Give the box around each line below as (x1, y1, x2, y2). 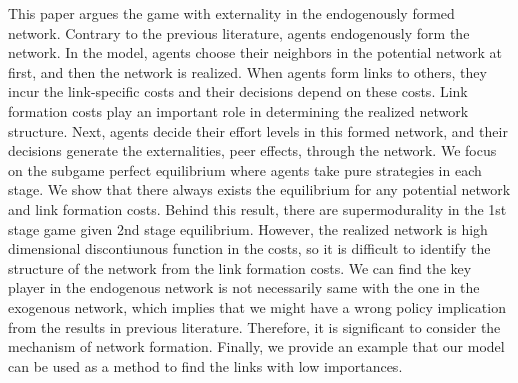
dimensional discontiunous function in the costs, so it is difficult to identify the (8, 238, 491, 259)
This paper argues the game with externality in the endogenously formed (8, 3, 455, 23)
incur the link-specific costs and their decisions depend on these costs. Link (8, 81, 468, 102)
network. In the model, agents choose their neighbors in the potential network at (8, 42, 502, 63)
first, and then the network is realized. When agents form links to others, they (8, 61, 487, 82)
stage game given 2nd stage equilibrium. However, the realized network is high (8, 218, 488, 239)
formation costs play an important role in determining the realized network (8, 100, 469, 121)
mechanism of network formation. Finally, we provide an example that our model (8, 336, 505, 357)
